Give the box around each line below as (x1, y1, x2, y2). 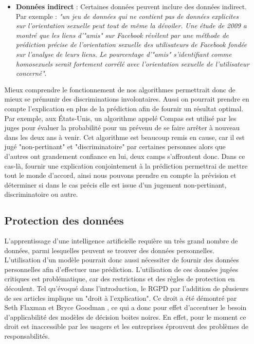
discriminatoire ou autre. (4, 189, 78, 199)
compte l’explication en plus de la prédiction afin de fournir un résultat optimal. (4, 103, 244, 113)
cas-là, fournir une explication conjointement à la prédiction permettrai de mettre (4, 160, 248, 171)
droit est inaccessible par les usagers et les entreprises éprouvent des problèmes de (4, 321, 249, 331)
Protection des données (4, 213, 124, 228)
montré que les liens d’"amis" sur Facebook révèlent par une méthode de (16, 30, 229, 40)
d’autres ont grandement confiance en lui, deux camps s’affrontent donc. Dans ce (4, 151, 245, 161)
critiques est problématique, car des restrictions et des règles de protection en (4, 274, 235, 284)
